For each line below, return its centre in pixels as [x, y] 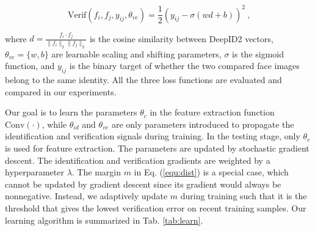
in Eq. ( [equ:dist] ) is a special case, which [211, 172]
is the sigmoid [258, 53]
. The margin [96, 172]
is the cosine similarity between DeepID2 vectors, [181, 38]
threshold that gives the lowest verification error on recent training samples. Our [156, 208]
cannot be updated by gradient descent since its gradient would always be [143, 184]
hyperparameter [34, 172]
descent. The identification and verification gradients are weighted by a [138, 160]
